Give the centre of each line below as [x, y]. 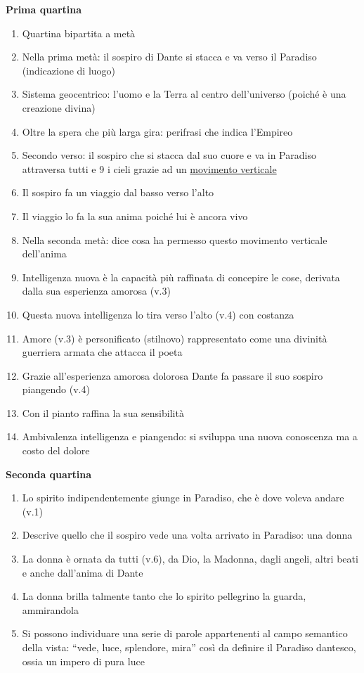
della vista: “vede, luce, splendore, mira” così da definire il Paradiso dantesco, [189, 647]
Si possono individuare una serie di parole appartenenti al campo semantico [185, 633]
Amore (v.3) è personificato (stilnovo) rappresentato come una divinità [175, 338]
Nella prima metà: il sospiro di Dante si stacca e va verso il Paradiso [169, 57]
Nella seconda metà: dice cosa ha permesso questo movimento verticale [175, 239]
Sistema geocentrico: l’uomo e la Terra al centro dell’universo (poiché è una [184, 94]
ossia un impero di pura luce [83, 661]
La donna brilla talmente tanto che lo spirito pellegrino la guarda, [164, 596]
